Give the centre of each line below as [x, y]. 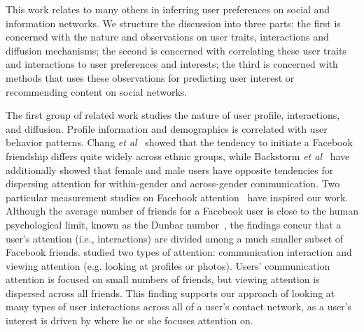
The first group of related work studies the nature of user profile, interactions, [173, 115]
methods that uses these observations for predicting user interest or [150, 77]
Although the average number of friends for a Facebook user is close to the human [182, 211]
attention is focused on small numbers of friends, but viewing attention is [163, 279]
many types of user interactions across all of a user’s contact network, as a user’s [179, 306]
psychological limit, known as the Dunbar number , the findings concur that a [174, 224]
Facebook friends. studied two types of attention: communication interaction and [179, 252]
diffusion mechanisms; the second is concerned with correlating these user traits [176, 50]
